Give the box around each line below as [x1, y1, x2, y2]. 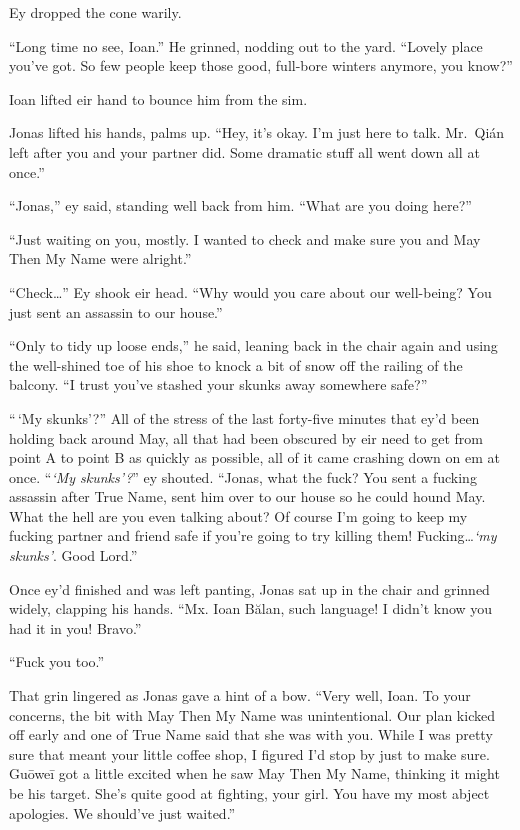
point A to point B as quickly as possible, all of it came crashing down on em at [9, 447, 500, 468]
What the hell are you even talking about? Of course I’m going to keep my [9, 505, 468, 526]
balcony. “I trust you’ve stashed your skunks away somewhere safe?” [9, 374, 428, 395]
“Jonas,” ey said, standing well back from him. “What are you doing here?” [9, 195, 472, 216]
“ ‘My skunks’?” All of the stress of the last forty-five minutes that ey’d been [9, 407, 480, 428]
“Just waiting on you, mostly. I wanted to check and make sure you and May [9, 228, 481, 249]
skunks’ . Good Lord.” [9, 545, 138, 566]
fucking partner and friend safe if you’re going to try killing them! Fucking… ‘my [9, 525, 497, 546]
